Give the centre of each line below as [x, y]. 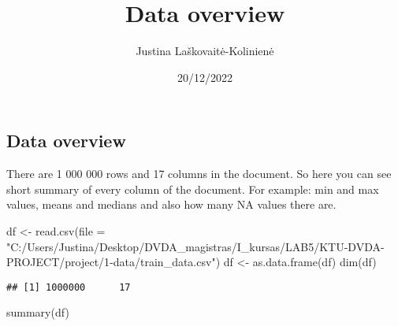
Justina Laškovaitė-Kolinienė [205, 51]
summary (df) [38, 312]
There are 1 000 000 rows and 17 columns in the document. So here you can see [199, 174]
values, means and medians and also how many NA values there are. [171, 204]
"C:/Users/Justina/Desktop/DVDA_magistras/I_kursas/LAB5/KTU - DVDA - [195, 246]
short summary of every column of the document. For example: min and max [193, 189]
